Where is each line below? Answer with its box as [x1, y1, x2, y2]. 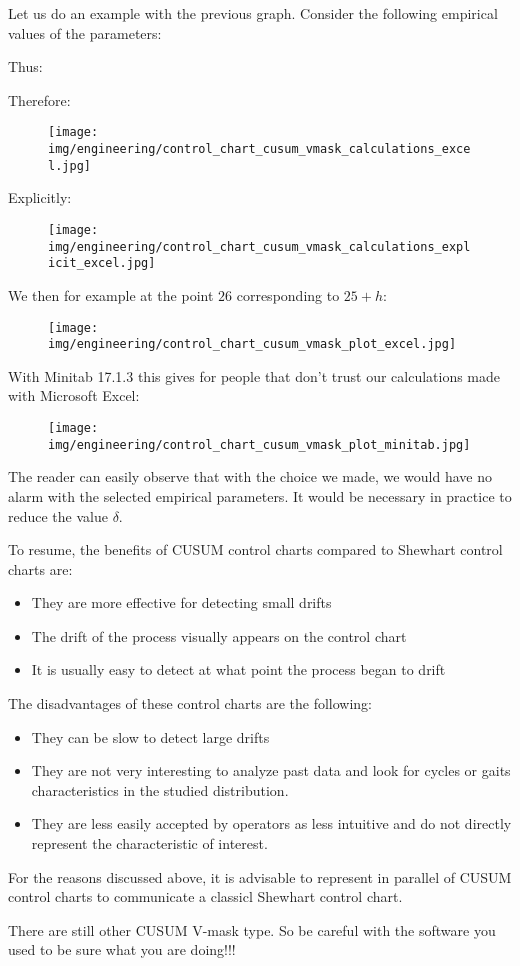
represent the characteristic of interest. [31, 833, 268, 854]
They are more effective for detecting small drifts [31, 592, 332, 613]
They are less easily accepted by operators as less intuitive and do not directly [31, 813, 512, 834]
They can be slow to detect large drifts [31, 726, 270, 747]
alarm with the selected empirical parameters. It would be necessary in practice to [8, 485, 512, 506]
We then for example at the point [8, 284, 214, 305]
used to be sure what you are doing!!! [8, 939, 236, 960]
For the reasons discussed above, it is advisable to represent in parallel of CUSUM [8, 866, 512, 887]
